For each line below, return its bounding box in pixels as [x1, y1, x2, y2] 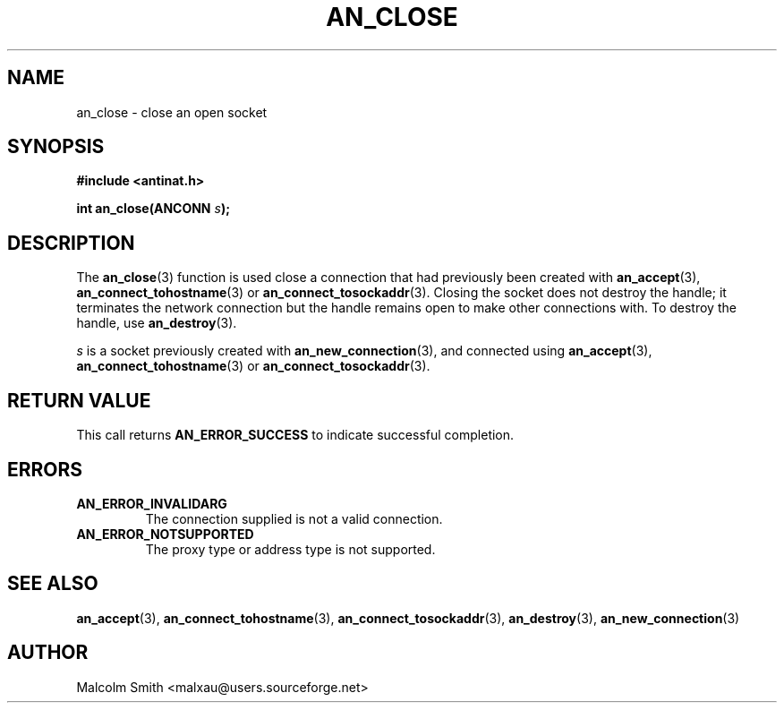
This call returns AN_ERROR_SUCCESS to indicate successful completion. [76, 427, 515, 443]
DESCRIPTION [7, 231, 135, 254]
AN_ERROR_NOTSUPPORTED [76, 526, 254, 542]
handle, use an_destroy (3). [76, 315, 237, 331]
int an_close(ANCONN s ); [76, 201, 230, 217]
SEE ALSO [7, 572, 98, 595]
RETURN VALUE [7, 389, 151, 412]
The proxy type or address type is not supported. [145, 541, 436, 557]
